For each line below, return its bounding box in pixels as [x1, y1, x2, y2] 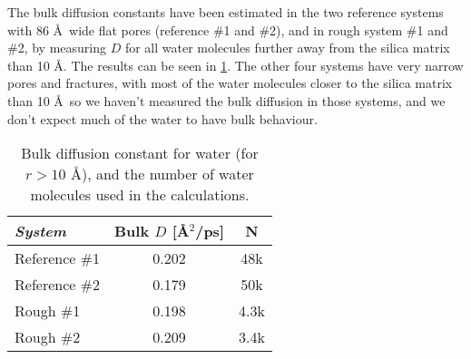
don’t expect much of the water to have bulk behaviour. [7, 109, 318, 128]
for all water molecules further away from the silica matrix [124, 38, 450, 57]
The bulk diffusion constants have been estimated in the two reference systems [7, 3, 444, 21]
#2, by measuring [7, 38, 107, 57]
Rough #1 [15, 300, 81, 322]
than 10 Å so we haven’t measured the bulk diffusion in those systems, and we [7, 91, 446, 110]
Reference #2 [15, 274, 101, 296]
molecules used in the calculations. [30, 184, 250, 206]
